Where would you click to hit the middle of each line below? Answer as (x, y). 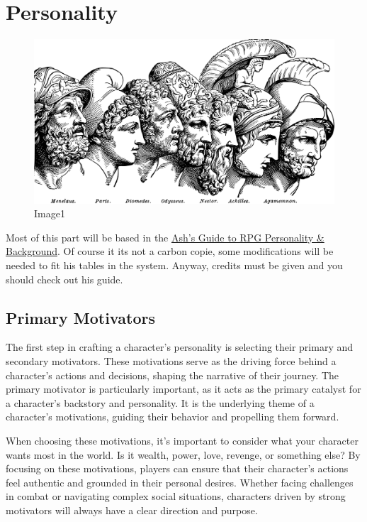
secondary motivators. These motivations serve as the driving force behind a (171, 360)
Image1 (50, 213)
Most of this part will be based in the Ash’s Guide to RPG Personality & (165, 237)
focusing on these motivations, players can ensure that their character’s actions (177, 468)
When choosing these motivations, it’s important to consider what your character (182, 440)
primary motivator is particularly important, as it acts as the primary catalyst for (183, 389)
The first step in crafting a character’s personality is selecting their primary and (179, 347)
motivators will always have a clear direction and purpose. (132, 510)
